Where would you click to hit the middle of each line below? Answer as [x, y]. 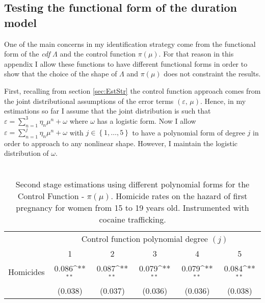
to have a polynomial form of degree [189, 132]
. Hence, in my [223, 101]
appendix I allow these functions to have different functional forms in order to [126, 63]
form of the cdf [27, 54]
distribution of [26, 153]
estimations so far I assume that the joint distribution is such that [108, 111]
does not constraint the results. [212, 74]
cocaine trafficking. [132, 219]
